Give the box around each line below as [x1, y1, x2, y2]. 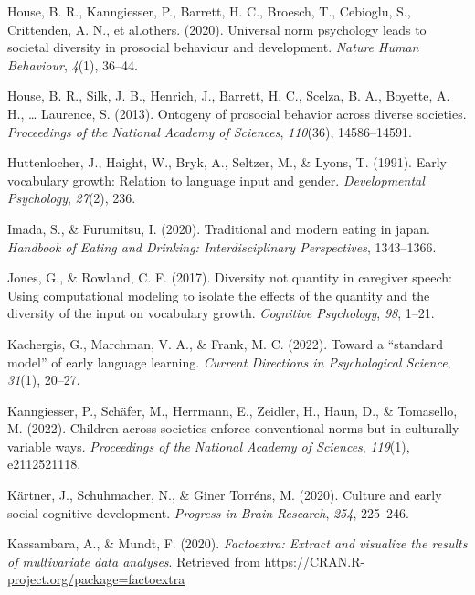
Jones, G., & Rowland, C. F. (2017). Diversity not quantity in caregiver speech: [7, 268, 452, 287]
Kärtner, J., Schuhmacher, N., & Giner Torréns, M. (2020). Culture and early [7, 485, 442, 505]
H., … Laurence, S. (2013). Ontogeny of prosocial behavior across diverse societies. [7, 103, 467, 122]
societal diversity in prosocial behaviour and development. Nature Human [7, 37, 419, 57]
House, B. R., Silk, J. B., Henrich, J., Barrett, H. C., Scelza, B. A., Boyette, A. [7, 86, 450, 105]
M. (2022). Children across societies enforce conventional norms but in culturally [7, 419, 459, 438]
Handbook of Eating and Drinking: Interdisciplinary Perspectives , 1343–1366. [7, 237, 437, 256]
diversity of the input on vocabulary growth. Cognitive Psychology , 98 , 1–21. [7, 303, 435, 323]
